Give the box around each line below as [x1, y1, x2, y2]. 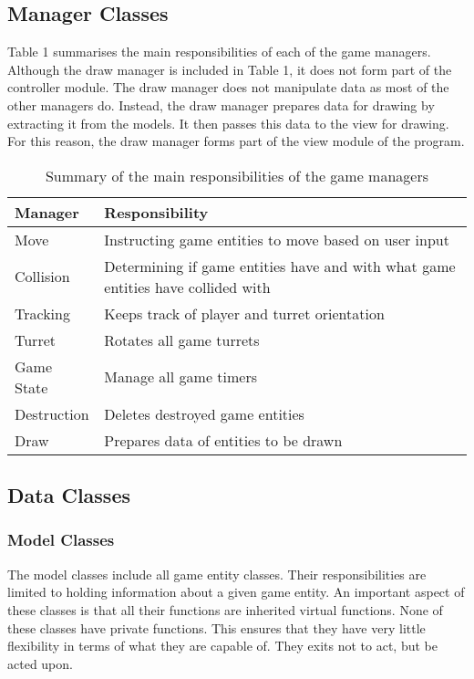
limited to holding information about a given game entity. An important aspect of [7, 582, 465, 601]
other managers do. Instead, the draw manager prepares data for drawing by [7, 95, 435, 114]
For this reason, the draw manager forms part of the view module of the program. [7, 131, 465, 151]
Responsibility [104, 201, 209, 223]
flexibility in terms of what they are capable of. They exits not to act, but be [7, 636, 438, 655]
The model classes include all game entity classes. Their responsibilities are [7, 564, 427, 583]
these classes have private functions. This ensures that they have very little [7, 618, 426, 637]
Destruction [15, 402, 89, 424]
